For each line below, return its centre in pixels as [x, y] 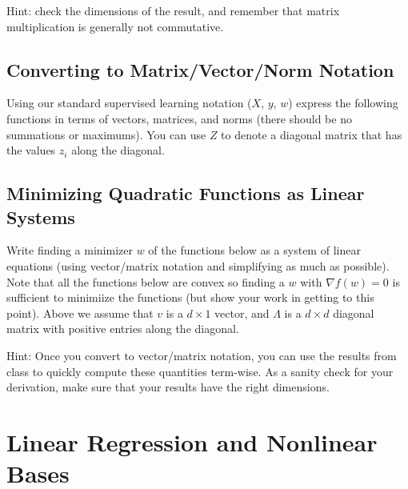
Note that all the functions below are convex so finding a [146, 281]
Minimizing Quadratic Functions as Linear [186, 193]
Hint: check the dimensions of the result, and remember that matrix [173, 10]
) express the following [343, 103]
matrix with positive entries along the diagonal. [123, 329]
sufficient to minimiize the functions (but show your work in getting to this [190, 297]
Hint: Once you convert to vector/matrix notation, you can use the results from [202, 355]
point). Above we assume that [80, 313]
